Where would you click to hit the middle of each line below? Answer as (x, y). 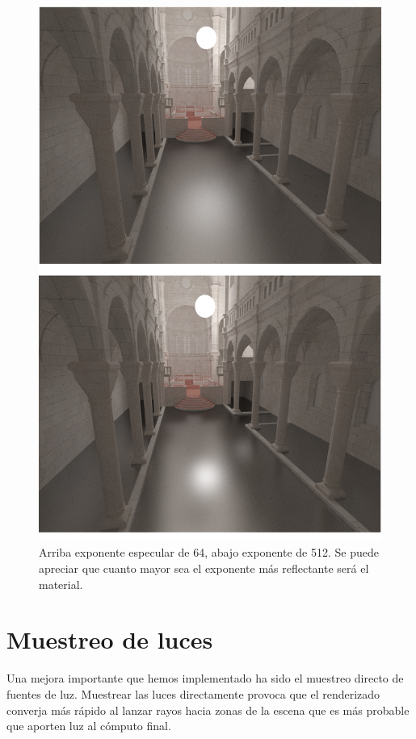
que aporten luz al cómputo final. (89, 726)
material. (61, 584)
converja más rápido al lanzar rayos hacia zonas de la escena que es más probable (208, 710)
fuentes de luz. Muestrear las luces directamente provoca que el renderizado (193, 693)
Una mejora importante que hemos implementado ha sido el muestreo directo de (205, 678)
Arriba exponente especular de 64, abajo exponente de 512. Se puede (209, 552)
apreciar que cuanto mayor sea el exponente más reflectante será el (204, 568)
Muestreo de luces (110, 639)
